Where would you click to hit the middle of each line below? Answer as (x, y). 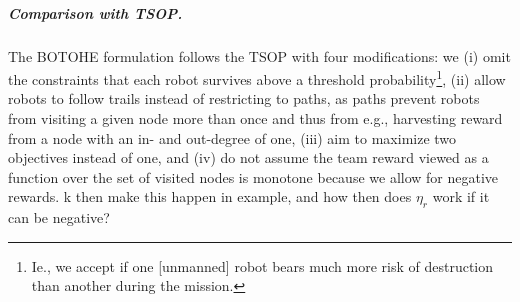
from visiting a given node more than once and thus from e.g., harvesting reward (255, 118)
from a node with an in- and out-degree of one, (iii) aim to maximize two (232, 137)
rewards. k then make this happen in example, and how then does (210, 196)
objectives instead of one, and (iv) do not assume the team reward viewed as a (248, 157)
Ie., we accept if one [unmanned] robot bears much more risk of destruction (262, 265)
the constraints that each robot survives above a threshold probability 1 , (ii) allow (257, 77)
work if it (461, 196)
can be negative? (59, 217)
